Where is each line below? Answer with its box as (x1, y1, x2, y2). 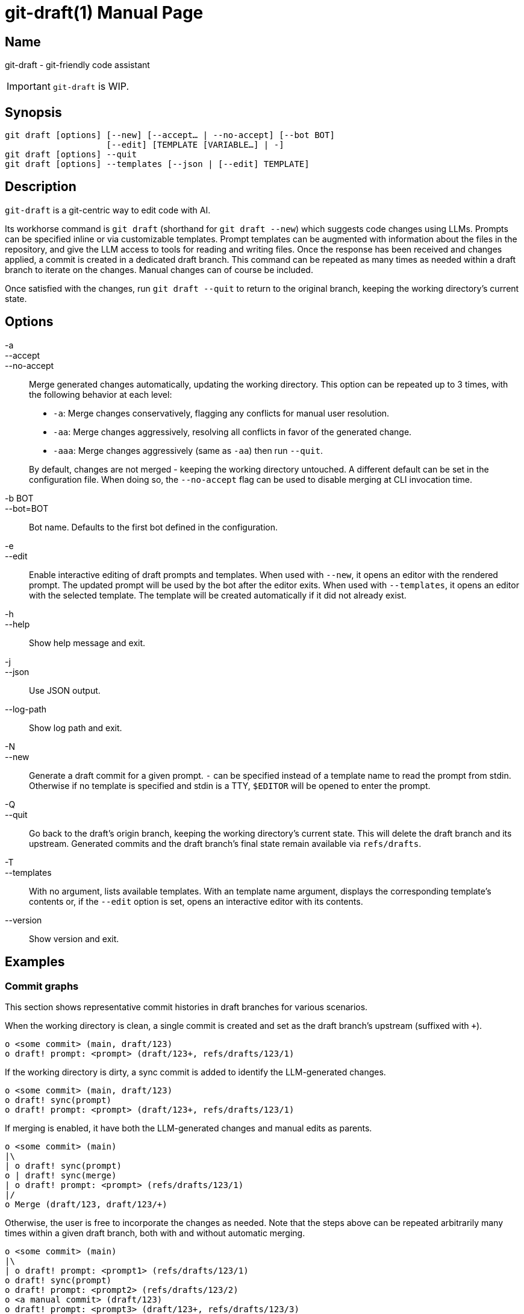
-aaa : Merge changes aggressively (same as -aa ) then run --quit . (53, 445, 323, 456)
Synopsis (5, 104, 62, 120)
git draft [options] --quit (5, 149, 137, 160)
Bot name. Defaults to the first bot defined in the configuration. (29, 521, 278, 532)
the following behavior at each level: (29, 389, 172, 400)
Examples (5, 954, 65, 970)
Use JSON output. (29, 685, 101, 696)
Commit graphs (5, 979, 79, 992)
